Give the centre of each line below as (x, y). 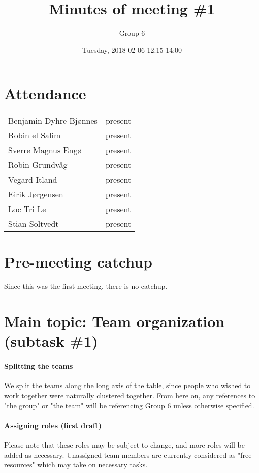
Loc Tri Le (27, 209)
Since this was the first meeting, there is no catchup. (86, 286)
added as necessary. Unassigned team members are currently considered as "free (128, 454)
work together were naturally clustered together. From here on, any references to (130, 395)
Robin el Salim (35, 135)
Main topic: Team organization (115, 321)
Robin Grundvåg (38, 165)
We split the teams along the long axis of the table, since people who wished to (127, 385)
